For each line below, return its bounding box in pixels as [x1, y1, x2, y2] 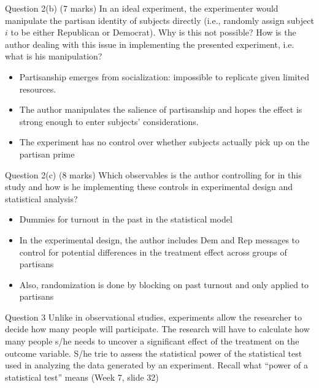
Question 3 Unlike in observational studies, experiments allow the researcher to [5, 310, 302, 323]
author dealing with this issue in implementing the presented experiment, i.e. [5, 37, 294, 50]
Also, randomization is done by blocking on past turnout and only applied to [19, 278, 309, 291]
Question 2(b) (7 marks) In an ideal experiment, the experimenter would [5, 2, 279, 14]
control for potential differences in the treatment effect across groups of [19, 245, 287, 258]
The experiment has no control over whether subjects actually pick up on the [19, 135, 310, 148]
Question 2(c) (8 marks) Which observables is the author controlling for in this [5, 168, 302, 181]
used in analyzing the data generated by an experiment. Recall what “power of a [5, 359, 308, 371]
